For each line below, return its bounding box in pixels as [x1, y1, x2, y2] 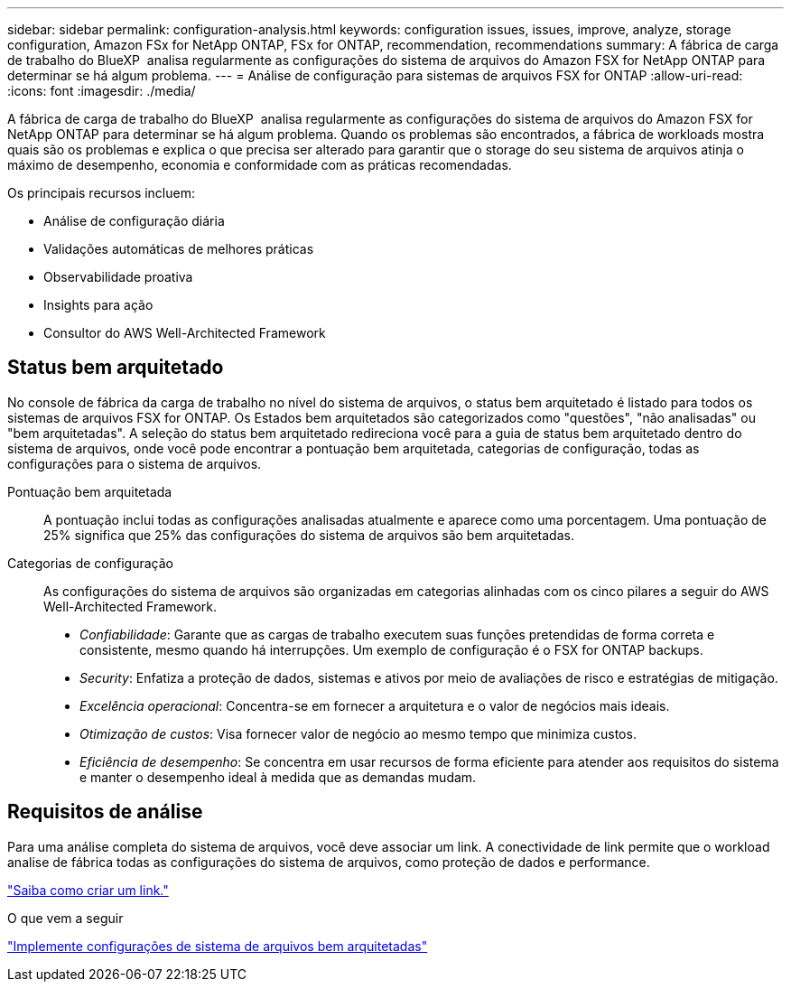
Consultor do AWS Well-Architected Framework [43, 325, 326, 341]
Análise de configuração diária [43, 213, 225, 229]
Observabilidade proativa [43, 269, 193, 285]
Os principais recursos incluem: [7, 185, 195, 201]
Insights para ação [43, 297, 154, 313]
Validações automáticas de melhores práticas [43, 241, 314, 257]
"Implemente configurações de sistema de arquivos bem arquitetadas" [7, 938, 428, 954]
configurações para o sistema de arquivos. [7, 455, 262, 471]
